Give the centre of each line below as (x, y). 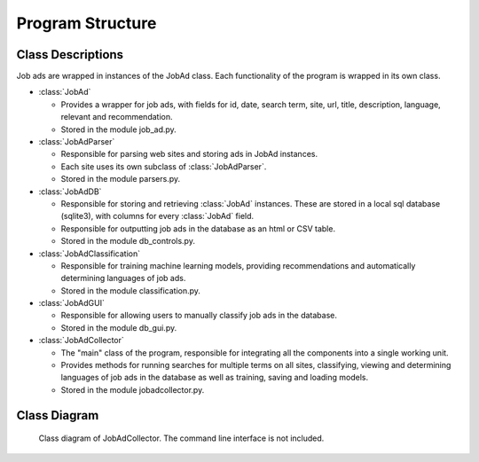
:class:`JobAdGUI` (72, 303)
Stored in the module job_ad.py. (118, 129)
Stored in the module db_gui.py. (119, 327)
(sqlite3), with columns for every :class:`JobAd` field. (157, 216)
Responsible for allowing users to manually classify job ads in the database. (199, 316)
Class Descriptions (70, 55)
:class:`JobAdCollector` (81, 341)
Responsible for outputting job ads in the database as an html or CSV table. (198, 228)
